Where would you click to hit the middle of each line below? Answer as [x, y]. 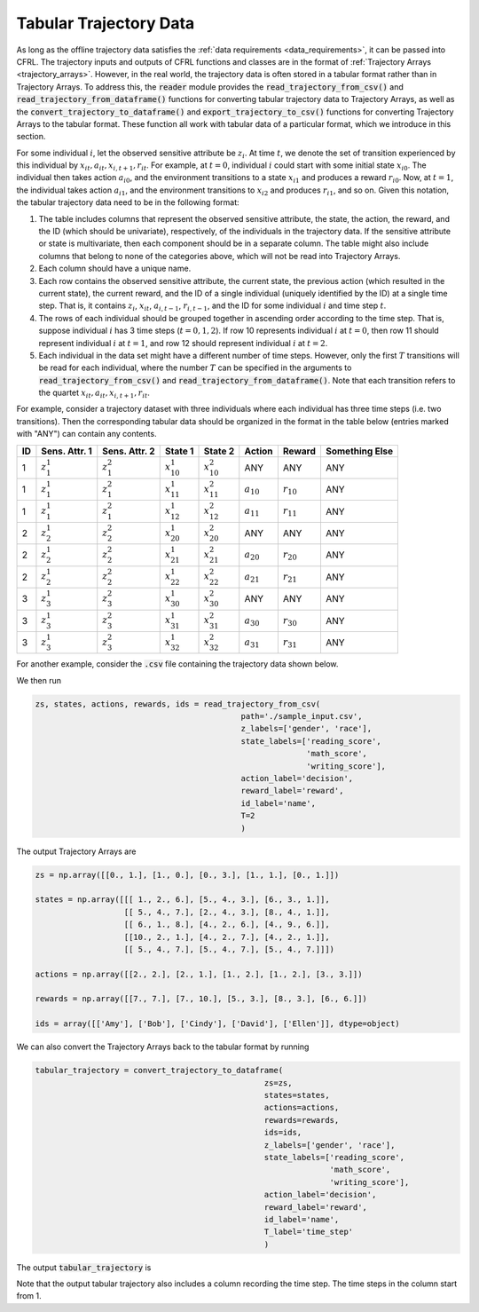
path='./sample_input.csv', [302, 716]
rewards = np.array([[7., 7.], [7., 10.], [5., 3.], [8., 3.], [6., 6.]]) [201, 999]
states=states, [297, 1095]
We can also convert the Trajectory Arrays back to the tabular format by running [163, 1047]
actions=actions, [302, 1108]
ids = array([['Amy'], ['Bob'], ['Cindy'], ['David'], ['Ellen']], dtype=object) [218, 1024]
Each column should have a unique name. [115, 269]
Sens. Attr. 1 [67, 451]
